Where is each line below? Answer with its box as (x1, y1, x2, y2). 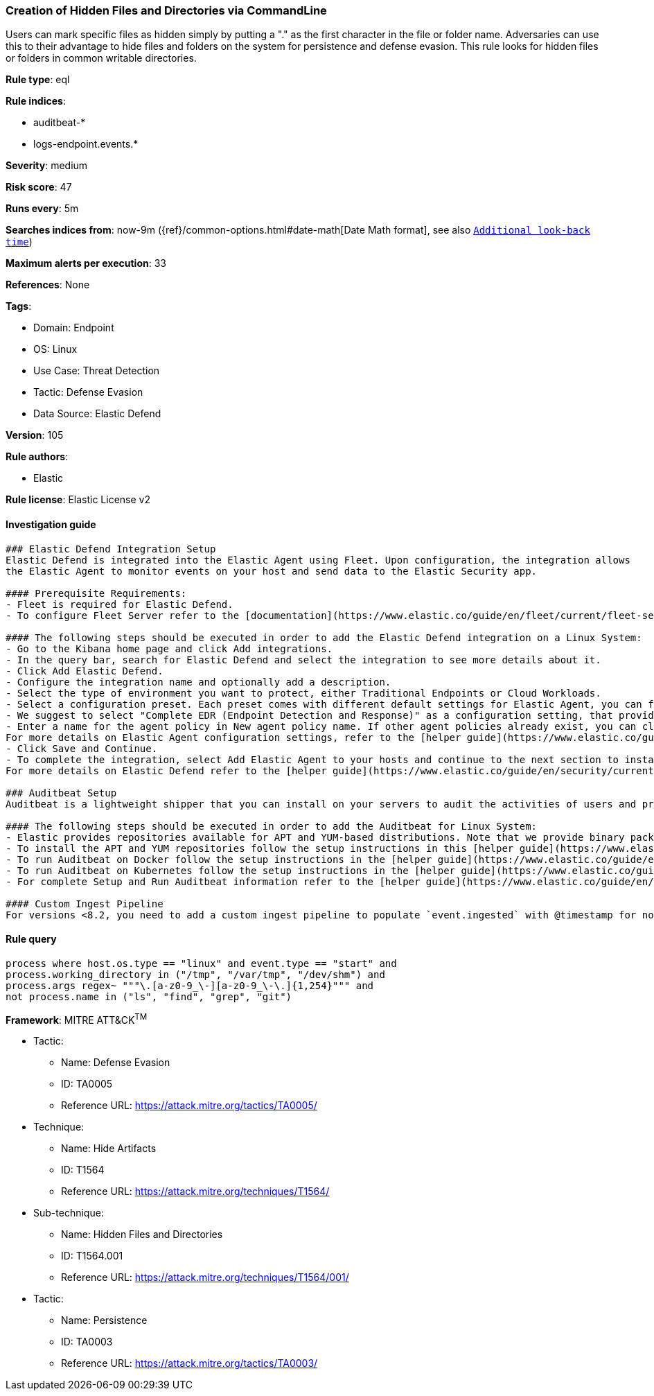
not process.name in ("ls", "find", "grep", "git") (6, 991, 292, 1002)
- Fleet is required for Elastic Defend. (6, 598, 233, 610)
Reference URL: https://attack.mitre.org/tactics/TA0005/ (61, 1099, 317, 1112)
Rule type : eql (6, 73, 70, 86)
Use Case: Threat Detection (33, 365, 160, 377)
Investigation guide (6, 518, 96, 530)
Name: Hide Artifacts (61, 1142, 157, 1155)
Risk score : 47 (6, 181, 72, 193)
